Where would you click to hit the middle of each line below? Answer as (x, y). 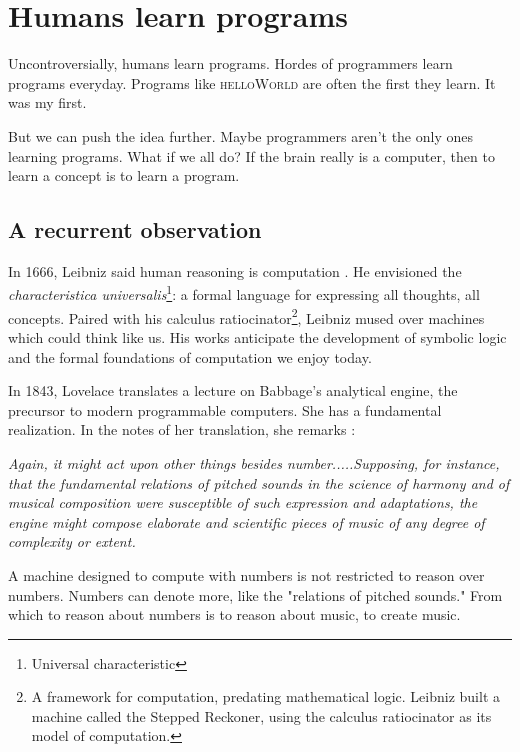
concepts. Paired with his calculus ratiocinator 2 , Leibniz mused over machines (246, 316)
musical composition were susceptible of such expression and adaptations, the (243, 502)
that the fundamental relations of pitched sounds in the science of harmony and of (259, 482)
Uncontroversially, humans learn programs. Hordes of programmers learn (230, 63)
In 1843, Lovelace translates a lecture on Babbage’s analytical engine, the (233, 390)
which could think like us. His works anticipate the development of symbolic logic (257, 336)
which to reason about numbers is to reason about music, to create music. (234, 614)
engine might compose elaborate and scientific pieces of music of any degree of (246, 521)
